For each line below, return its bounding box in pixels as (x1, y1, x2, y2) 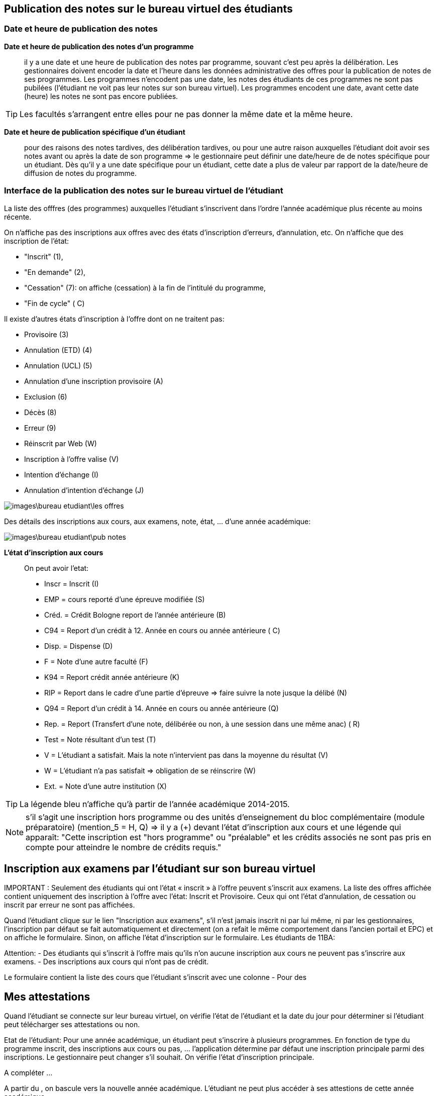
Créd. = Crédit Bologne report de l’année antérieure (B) (44, 610, 226, 619)
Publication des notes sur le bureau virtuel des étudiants (4, 3, 293, 15)
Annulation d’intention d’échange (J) (24, 485, 144, 494)
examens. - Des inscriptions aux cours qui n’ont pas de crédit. (4, 957, 209, 966)
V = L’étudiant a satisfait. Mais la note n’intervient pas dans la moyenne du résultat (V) (44, 750, 329, 759)
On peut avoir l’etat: (24, 563, 89, 572)
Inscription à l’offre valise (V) (24, 454, 119, 463)
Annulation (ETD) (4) (24, 345, 92, 354)
